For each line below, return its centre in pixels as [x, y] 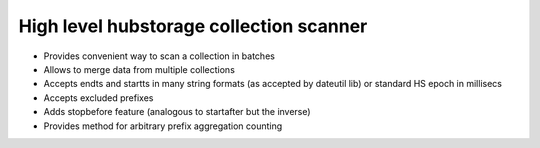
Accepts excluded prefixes [98, 97]
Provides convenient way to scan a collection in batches [159, 56]
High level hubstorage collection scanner [193, 26]
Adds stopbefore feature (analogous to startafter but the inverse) [177, 112]
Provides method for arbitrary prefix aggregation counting [163, 126]
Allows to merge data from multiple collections [139, 69]
